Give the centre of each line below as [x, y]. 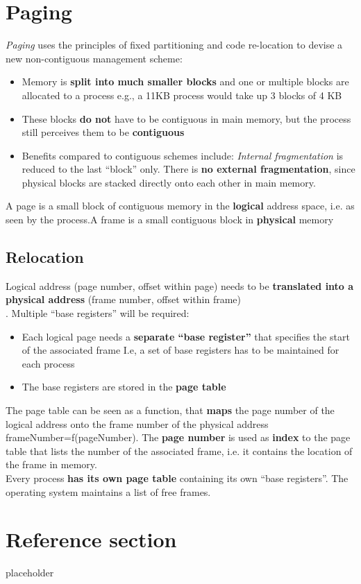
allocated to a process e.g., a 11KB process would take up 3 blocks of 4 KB [182, 95]
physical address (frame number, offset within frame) [123, 299]
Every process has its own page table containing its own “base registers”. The [177, 478]
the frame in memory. [51, 464]
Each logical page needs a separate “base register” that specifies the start [186, 336]
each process [48, 363]
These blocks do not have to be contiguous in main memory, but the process [186, 118]
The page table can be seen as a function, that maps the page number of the [170, 410]
